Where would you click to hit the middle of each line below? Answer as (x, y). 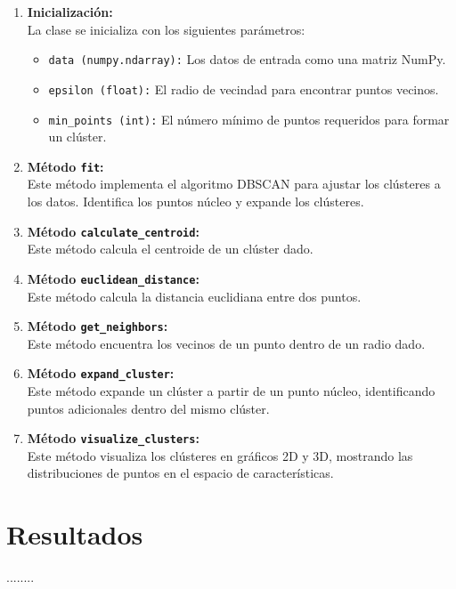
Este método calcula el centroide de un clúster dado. (170, 249)
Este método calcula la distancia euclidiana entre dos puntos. (194, 296)
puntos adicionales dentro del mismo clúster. (148, 408)
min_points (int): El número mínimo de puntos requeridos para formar (249, 119)
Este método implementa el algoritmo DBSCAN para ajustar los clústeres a (234, 184)
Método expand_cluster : (101, 373)
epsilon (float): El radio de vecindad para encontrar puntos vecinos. (244, 89)
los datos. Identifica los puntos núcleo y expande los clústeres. (195, 201)
